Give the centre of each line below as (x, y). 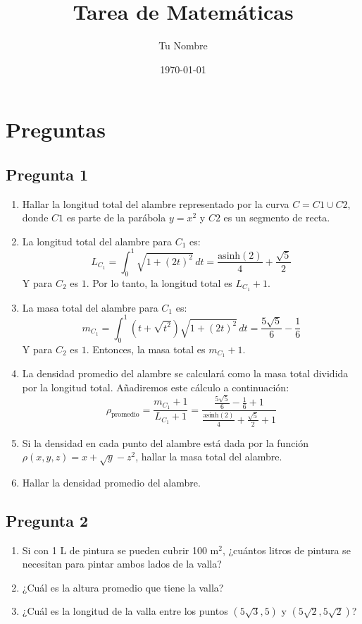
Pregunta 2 (47, 520)
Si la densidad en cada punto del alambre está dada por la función (166, 442)
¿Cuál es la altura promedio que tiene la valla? (123, 587)
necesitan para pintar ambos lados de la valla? (122, 564)
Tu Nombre (183, 45)
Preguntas (56, 129)
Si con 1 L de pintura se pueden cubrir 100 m (120, 550)
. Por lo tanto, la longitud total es (159, 282)
